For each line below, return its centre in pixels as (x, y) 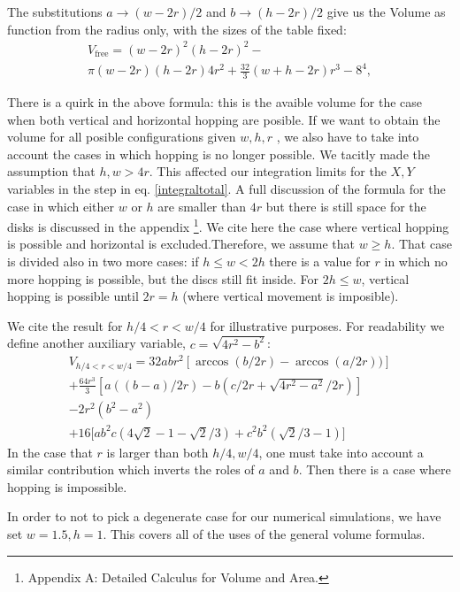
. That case (422, 244)
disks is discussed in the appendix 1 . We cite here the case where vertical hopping (228, 225)
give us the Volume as (386, 12)
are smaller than (202, 206)
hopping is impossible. (67, 486)
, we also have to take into (348, 137)
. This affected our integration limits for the (268, 171)
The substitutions (55, 12)
